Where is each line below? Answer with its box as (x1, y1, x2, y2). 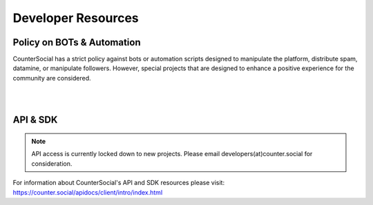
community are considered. (12, 74, 91, 82)
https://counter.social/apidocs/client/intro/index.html (12, 188, 163, 196)
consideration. (31, 159, 73, 168)
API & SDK (12, 114, 58, 126)
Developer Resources (12, 10, 140, 25)
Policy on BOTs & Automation (12, 36, 141, 48)
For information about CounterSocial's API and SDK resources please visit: (12, 179, 224, 187)
